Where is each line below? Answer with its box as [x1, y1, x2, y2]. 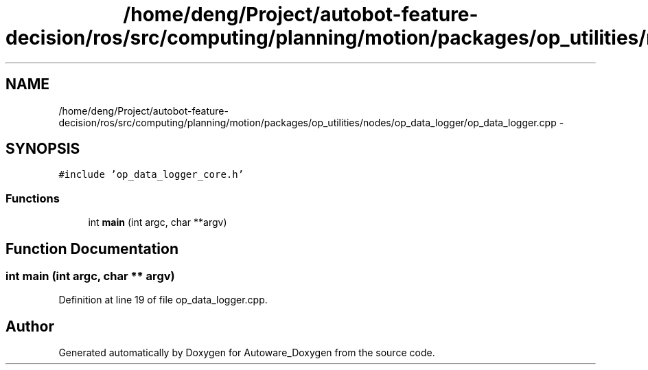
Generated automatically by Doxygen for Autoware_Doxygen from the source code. [58, 347, 435, 359]
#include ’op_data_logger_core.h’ [58, 169, 244, 181]
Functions [5, 191, 60, 205]
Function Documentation [5, 240, 178, 257]
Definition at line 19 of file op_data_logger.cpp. [58, 294, 268, 306]
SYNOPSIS [5, 140, 80, 158]
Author [5, 317, 54, 335]
